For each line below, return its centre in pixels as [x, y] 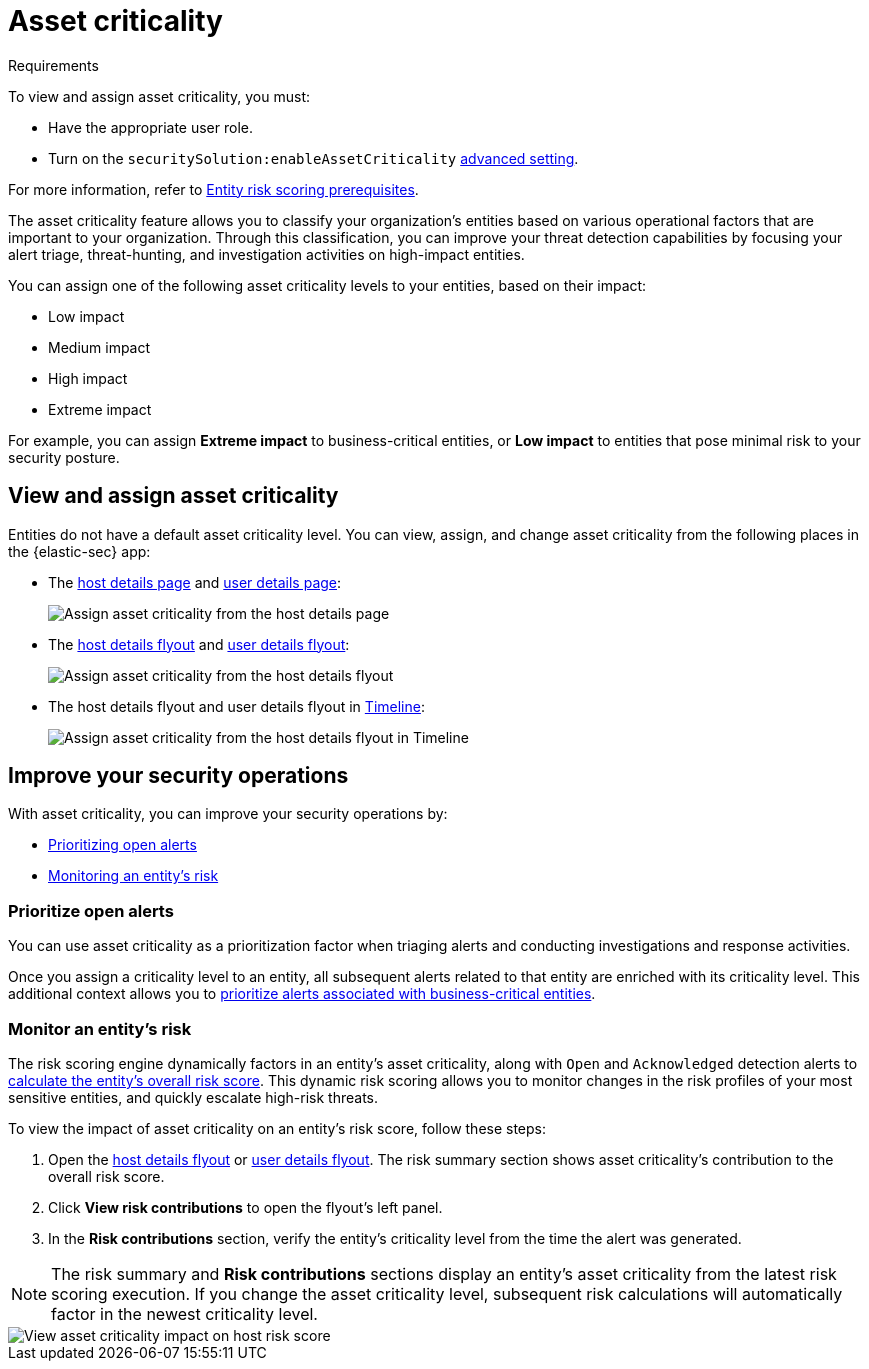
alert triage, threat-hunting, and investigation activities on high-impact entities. [266, 254]
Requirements [53, 65]
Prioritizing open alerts [122, 845]
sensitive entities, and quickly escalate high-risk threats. [193, 1097]
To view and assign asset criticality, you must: [159, 96]
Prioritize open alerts [91, 910]
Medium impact [99, 347]
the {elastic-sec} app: [79, 551]
